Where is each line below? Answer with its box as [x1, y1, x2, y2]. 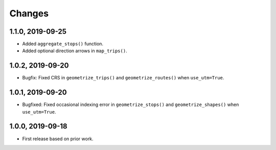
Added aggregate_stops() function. [22, 41, 104, 47]
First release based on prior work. [22, 136, 94, 142]
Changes [9, 8, 49, 19]
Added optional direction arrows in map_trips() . [22, 48, 127, 54]
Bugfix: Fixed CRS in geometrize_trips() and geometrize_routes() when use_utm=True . [22, 75, 224, 81]
